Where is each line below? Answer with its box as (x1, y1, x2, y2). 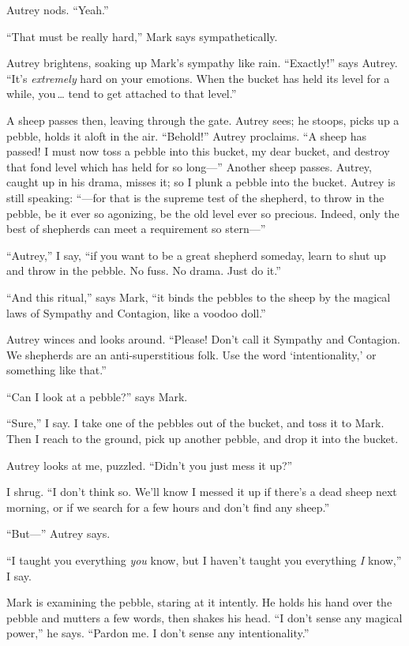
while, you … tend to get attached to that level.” (6, 85, 237, 102)
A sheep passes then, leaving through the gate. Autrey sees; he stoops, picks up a (6, 111, 400, 128)
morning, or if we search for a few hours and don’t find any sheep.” (6, 498, 330, 515)
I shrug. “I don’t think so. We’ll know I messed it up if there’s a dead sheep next (6, 483, 397, 500)
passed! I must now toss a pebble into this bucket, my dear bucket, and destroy (6, 143, 390, 160)
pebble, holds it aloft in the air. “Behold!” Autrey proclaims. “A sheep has (6, 127, 367, 144)
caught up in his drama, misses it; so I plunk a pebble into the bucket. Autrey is (6, 174, 396, 190)
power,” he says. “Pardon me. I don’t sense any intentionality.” (6, 625, 310, 641)
